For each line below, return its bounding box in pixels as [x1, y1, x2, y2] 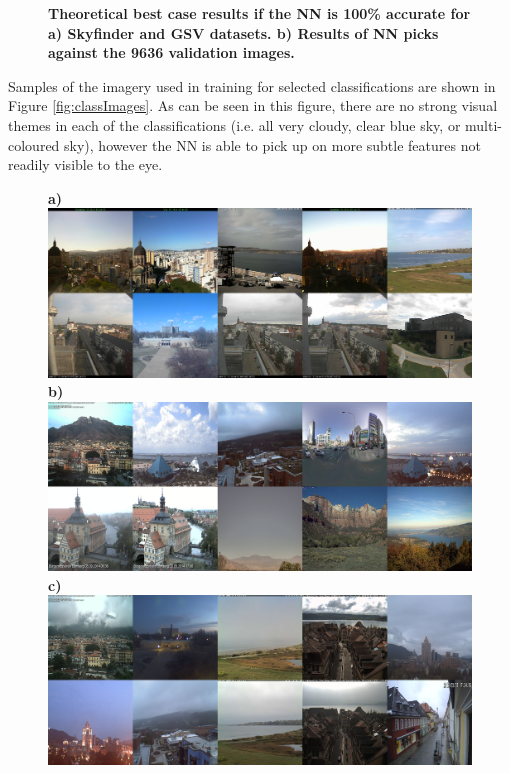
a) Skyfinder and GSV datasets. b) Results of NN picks [48, 22, 439, 43]
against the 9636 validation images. [48, 42, 295, 63]
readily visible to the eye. [8, 154, 163, 175]
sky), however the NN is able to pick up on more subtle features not [64, 134, 481, 155]
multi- [465, 114, 502, 135]
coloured [8, 134, 60, 155]
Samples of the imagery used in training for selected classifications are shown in [8, 75, 496, 96]
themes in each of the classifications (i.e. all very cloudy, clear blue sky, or [8, 114, 461, 135]
